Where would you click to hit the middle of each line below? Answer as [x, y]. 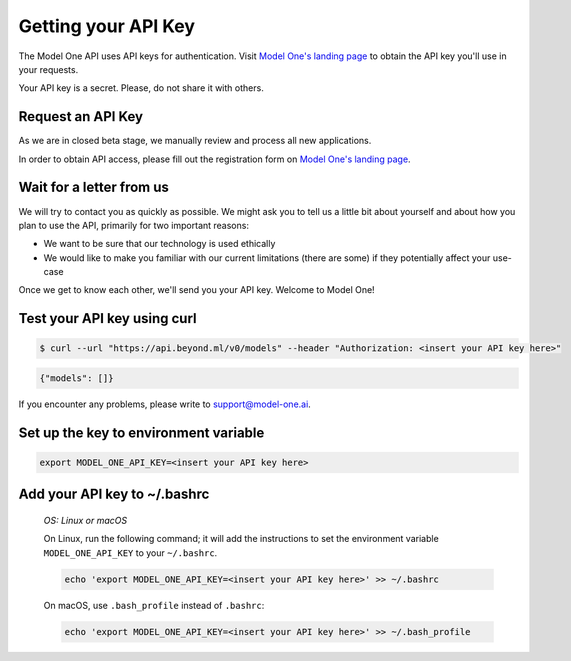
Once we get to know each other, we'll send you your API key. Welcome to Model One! [196, 290]
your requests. [48, 69]
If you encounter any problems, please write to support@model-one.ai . [165, 404]
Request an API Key [81, 116]
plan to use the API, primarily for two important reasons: [134, 225]
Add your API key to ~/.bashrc [114, 494]
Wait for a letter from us [94, 187]
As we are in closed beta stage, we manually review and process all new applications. [195, 141]
